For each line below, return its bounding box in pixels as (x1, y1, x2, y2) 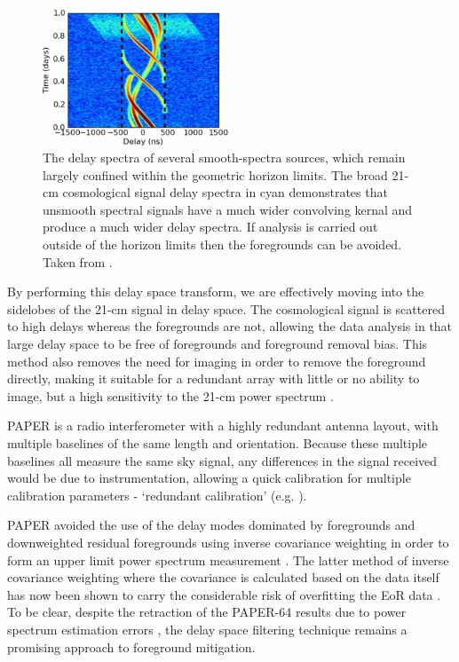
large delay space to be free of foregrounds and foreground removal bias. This (7, 335, 428, 353)
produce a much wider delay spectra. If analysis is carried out (43, 217, 378, 236)
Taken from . (43, 252, 113, 271)
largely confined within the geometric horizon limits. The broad (43, 165, 388, 184)
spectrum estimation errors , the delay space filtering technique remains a (7, 619, 408, 638)
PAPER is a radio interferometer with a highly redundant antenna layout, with (7, 416, 439, 435)
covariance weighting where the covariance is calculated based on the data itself (7, 568, 439, 587)
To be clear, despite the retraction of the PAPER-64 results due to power (7, 603, 407, 621)
